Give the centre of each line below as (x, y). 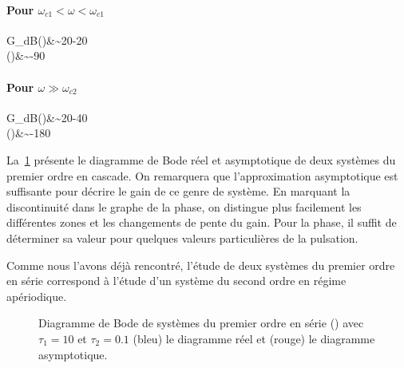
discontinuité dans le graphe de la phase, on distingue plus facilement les (184, 206)
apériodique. (37, 296)
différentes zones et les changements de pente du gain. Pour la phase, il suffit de (202, 222)
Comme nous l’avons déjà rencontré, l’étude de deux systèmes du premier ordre (201, 265)
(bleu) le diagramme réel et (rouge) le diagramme (254, 338)
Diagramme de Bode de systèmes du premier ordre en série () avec (201, 323)
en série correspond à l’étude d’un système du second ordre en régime (176, 281)
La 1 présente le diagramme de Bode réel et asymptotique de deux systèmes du (201, 159)
